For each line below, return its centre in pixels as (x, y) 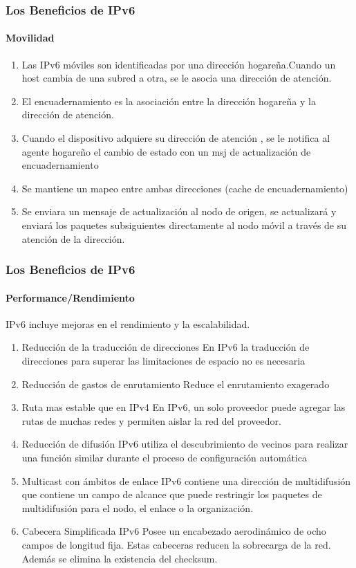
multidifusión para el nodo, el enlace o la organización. (138, 507)
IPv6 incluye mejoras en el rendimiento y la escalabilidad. (128, 323)
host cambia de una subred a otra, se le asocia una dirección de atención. (177, 78)
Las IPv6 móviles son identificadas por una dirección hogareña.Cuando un (179, 64)
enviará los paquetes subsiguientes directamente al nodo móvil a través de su (184, 225)
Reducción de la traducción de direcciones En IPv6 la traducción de (166, 347)
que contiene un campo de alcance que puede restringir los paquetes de (172, 494)
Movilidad (30, 38)
